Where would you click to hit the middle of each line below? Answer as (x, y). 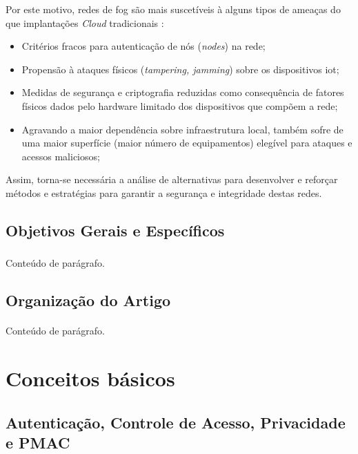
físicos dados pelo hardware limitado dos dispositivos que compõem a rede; (180, 105)
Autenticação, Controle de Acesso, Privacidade (176, 422)
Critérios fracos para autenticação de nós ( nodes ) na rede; (143, 46)
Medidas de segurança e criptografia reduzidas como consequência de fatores (183, 92)
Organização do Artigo (88, 300)
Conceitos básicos (90, 378)
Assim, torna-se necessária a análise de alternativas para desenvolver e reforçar (172, 179)
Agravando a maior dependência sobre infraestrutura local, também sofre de (182, 129)
